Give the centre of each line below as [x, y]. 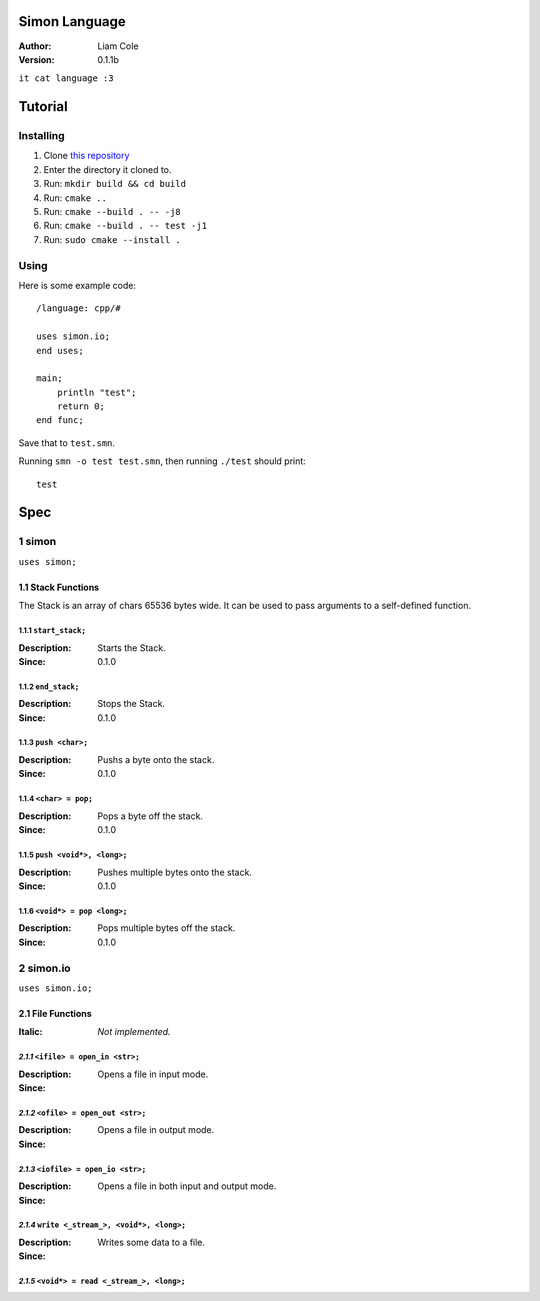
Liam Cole [118, 46]
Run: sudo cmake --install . [112, 239]
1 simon [37, 542]
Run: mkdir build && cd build [115, 184]
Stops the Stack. [131, 704]
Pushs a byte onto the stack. [156, 760]
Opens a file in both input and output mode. [187, 1186]
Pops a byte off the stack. [150, 816]
